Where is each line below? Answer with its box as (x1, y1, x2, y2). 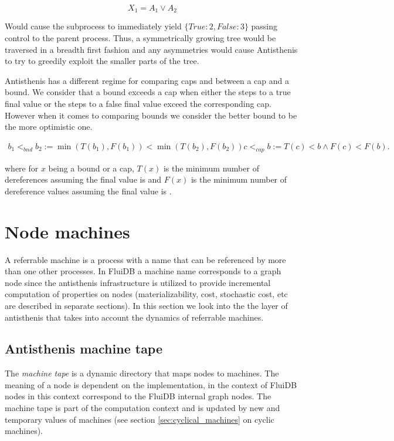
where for (5, 161, 39, 174)
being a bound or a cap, (48, 161, 134, 174)
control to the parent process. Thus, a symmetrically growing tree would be (5, 32, 276, 44)
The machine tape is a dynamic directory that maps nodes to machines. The (5, 367, 279, 379)
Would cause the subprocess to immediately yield (5, 20, 182, 32)
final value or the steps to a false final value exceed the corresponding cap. (5, 97, 272, 110)
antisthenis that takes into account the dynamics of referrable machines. (5, 311, 264, 323)
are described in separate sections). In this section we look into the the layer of (5, 299, 288, 311)
